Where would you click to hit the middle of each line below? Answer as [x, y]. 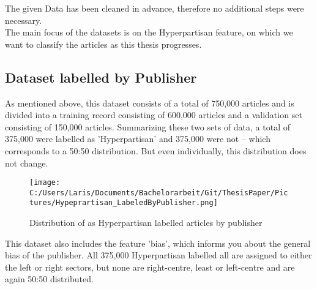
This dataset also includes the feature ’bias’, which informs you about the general [158, 243]
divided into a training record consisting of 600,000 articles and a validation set [154, 115]
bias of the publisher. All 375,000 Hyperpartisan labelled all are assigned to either [158, 255]
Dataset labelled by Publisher [101, 77]
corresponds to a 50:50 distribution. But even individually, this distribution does [156, 150]
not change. [27, 163]
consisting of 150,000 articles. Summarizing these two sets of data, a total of [148, 126]
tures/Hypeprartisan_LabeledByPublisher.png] [124, 203]
